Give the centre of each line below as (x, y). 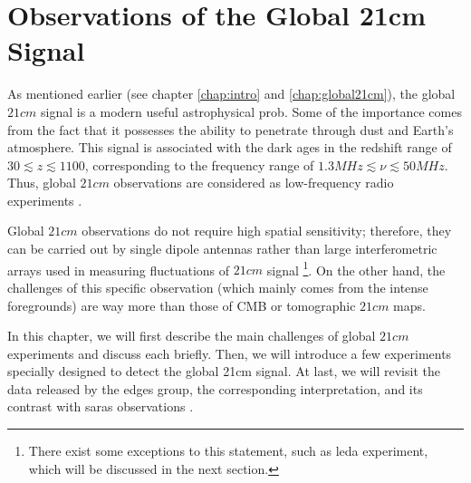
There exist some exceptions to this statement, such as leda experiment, (228, 451)
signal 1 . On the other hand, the (356, 268)
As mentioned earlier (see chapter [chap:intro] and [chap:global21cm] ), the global (231, 94)
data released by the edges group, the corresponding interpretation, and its (215, 388)
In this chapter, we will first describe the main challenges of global (192, 336)
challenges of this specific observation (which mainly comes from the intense (218, 287)
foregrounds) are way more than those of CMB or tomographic (182, 305)
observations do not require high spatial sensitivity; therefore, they (267, 231)
